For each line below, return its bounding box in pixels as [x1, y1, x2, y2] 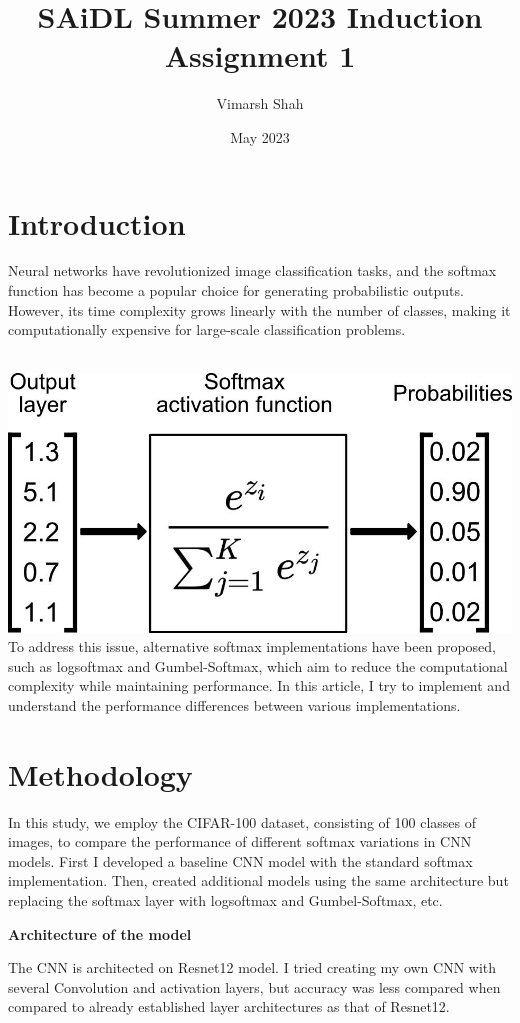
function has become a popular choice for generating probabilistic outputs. [8, 280, 464, 301]
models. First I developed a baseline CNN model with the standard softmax [8, 850, 473, 871]
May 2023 [230, 126, 290, 147]
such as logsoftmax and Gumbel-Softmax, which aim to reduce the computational [8, 655, 508, 676]
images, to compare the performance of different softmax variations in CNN [8, 831, 472, 852]
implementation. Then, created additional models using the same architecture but [8, 870, 509, 891]
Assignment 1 [164, 35, 356, 76]
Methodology [8, 753, 193, 794]
